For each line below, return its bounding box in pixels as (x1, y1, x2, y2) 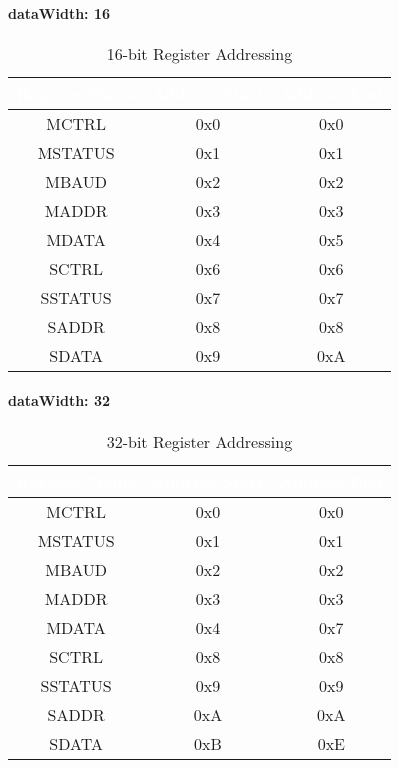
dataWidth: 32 (8, 390, 111, 411)
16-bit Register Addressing (106, 41, 293, 65)
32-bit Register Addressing (106, 429, 293, 453)
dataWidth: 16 (8, 2, 111, 23)
